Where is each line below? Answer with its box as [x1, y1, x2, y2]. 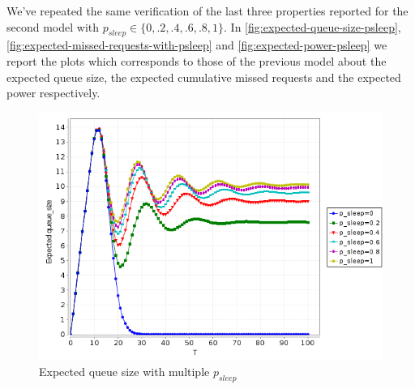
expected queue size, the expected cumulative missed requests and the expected [6, 68, 401, 85]
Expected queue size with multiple [39, 363, 210, 380]
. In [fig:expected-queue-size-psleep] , [224, 18, 401, 35]
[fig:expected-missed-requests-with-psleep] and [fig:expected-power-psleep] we [6, 36, 387, 53]
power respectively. [6, 84, 101, 101]
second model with [6, 18, 100, 35]
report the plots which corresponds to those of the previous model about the [6, 52, 387, 69]
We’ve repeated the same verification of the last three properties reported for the [6, 2, 409, 19]
